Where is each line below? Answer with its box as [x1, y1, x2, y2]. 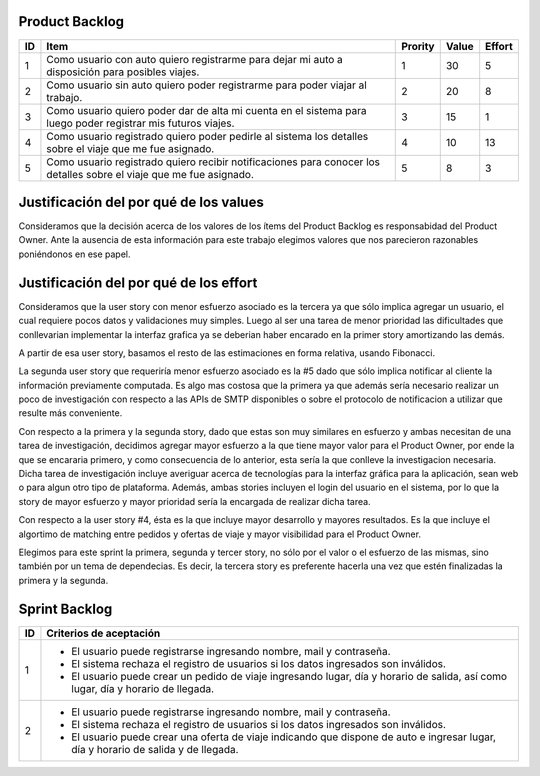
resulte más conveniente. [18, 407, 123, 419]
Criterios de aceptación [46, 626, 161, 640]
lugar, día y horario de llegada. [71, 681, 215, 695]
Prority [401, 39, 435, 53]
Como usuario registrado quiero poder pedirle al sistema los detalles [46, 129, 369, 143]
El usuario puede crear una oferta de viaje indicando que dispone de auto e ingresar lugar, [71, 730, 497, 744]
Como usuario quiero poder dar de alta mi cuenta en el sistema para [46, 103, 367, 117]
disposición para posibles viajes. [46, 65, 200, 79]
